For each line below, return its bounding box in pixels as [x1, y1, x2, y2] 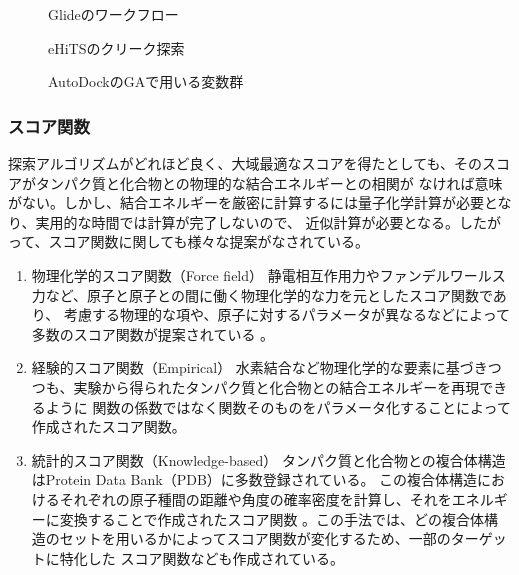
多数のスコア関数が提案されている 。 [31, 323, 275, 344]
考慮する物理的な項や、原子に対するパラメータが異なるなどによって [63, 304, 510, 325]
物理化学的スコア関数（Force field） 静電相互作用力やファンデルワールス [31, 264, 506, 285]
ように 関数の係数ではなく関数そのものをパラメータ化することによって [45, 396, 511, 417]
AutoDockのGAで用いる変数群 [48, 71, 244, 92]
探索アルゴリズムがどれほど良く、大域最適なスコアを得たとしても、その [8, 153, 483, 173]
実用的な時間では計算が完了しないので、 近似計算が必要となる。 [35, 211, 460, 232]
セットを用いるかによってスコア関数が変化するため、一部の [59, 528, 451, 549]
